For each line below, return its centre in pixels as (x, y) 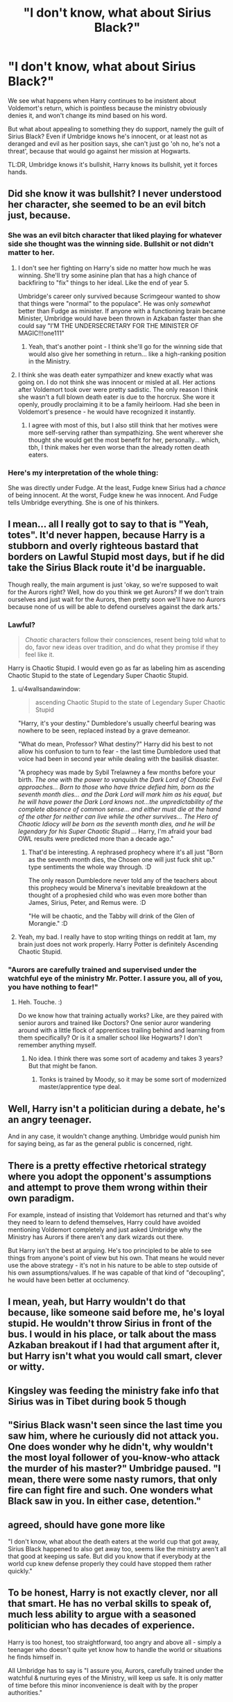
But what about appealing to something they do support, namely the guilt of (116, 129)
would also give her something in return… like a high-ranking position (127, 354)
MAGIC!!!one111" (41, 333)
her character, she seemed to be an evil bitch (107, 205)
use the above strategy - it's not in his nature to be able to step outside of (113, 1265)
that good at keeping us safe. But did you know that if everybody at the (109, 1556)
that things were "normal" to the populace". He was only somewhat (114, 303)
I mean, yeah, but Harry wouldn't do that (97, 1302)
